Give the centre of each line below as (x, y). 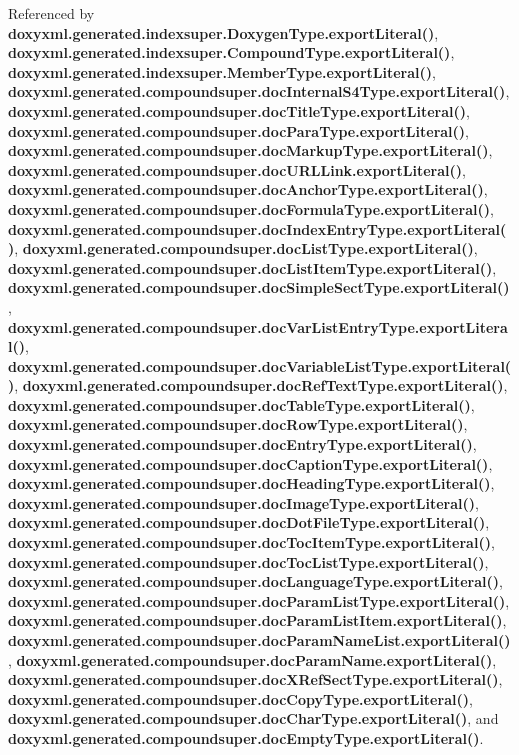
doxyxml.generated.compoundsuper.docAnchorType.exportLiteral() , (248, 189)
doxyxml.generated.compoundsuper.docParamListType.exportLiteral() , (259, 600)
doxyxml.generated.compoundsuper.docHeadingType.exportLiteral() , (251, 483)
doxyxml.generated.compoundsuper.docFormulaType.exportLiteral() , (251, 208)
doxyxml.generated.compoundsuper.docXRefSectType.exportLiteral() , (255, 679)
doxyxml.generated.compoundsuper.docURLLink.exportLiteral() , (237, 169)
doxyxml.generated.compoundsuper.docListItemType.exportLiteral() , (252, 267)
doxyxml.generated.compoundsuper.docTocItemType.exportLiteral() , (251, 542)
